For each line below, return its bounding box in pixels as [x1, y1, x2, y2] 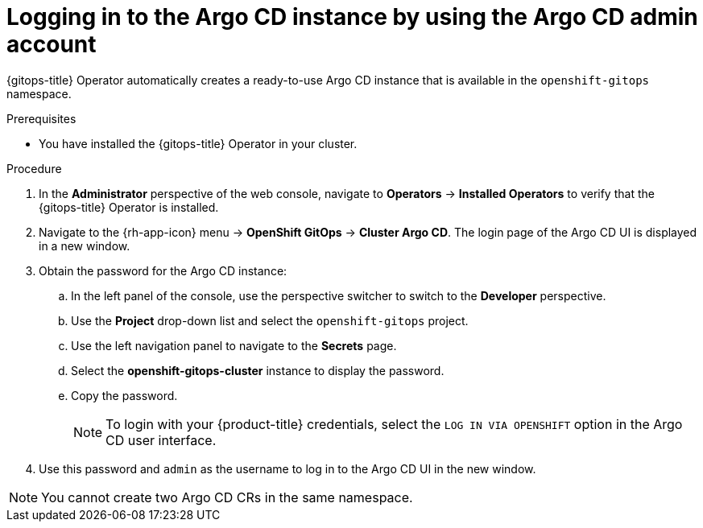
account [6, 31, 97, 58]
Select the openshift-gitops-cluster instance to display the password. [71, 363, 445, 377]
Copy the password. [71, 388, 178, 402]
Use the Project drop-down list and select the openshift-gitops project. [71, 313, 469, 328]
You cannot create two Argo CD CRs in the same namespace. [41, 489, 413, 505]
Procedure [6, 161, 62, 175]
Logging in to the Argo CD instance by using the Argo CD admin [6, 3, 698, 31]
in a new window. [39, 238, 130, 253]
